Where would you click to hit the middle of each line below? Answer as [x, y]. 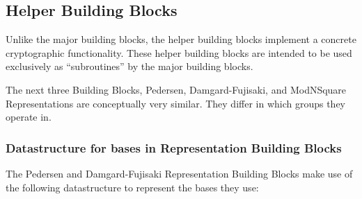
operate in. [29, 117]
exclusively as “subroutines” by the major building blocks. [129, 66]
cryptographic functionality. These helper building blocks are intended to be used [179, 52]
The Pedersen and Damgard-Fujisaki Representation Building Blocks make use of [179, 173]
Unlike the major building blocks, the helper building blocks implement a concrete [181, 39]
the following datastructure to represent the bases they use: [132, 187]
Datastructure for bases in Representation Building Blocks [174, 147]
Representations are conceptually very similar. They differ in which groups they [176, 103]
